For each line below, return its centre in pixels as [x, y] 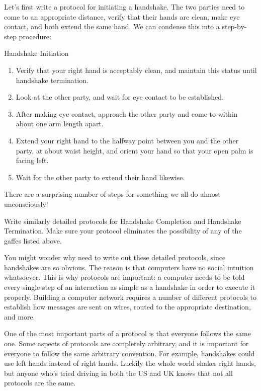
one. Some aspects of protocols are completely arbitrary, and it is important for [126, 343]
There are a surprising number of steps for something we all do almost [112, 194]
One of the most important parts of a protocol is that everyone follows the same [127, 333]
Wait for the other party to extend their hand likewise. [100, 177]
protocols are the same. [40, 383]
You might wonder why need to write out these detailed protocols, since [115, 257]
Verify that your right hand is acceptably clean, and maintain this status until [136, 70]
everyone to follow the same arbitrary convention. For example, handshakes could [129, 353]
